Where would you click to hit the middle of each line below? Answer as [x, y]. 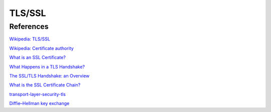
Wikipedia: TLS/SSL [30, 39]
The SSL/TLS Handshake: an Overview [49, 75]
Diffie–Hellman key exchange [39, 103]
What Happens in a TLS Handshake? [47, 66]
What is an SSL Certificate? [38, 57]
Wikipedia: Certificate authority [41, 48]
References [29, 26]
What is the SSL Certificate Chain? [45, 85]
